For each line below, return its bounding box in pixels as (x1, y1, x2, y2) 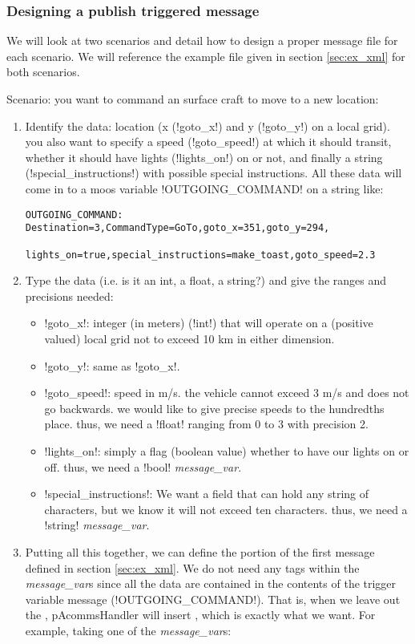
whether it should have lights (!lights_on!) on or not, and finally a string (25, 148, 383, 165)
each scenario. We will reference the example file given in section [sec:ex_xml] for (6, 47, 405, 64)
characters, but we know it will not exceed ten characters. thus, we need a (44, 500, 408, 517)
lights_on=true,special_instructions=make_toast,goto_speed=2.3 (25, 249, 376, 261)
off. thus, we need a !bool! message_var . (44, 458, 242, 475)
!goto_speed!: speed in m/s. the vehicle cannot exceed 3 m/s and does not (44, 384, 409, 401)
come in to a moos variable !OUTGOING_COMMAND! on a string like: (25, 180, 384, 196)
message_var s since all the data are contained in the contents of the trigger (25, 575, 397, 592)
